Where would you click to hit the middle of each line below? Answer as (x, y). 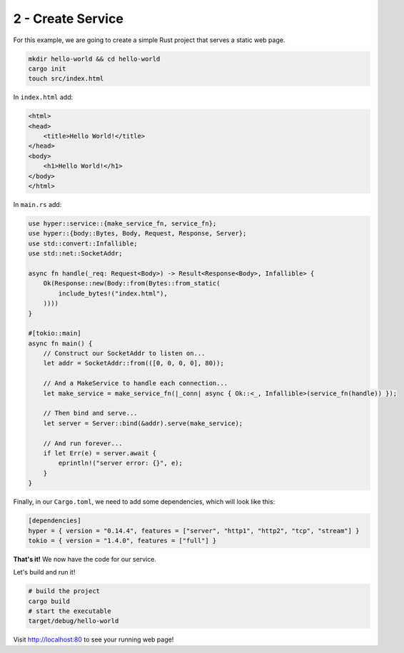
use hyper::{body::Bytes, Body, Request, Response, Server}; (137, 233)
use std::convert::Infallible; (83, 243)
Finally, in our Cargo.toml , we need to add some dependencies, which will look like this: (144, 502)
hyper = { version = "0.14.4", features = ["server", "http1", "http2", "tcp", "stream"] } (194, 531)
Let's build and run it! (44, 572)
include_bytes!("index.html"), (113, 293)
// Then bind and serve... (91, 413)
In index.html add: (43, 97)
